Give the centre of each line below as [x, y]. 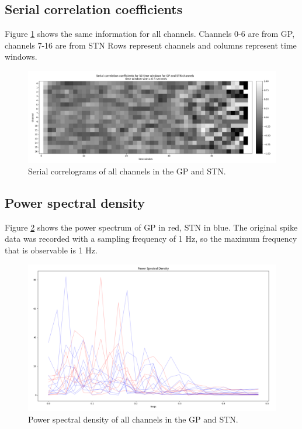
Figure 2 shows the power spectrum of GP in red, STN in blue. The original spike [151, 227]
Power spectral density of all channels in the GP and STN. [133, 419]
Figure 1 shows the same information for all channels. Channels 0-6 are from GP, [150, 34]
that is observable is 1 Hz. [51, 250]
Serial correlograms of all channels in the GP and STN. [127, 171]
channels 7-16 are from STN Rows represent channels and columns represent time [151, 45]
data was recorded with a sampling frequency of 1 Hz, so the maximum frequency [151, 238]
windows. [21, 56]
